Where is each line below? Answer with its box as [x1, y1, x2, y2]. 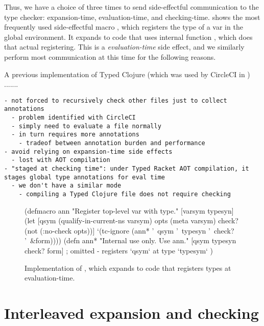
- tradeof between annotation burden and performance [18, 139, 205, 147]
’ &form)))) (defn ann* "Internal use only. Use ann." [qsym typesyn [25, 235, 236, 246]
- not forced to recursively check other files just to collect [4, 97, 227, 104]
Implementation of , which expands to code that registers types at [25, 262, 231, 273]
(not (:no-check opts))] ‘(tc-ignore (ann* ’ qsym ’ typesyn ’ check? [25, 225, 234, 236]
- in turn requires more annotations [11, 131, 139, 138]
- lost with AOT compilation [11, 156, 110, 164]
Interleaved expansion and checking [4, 302, 259, 323]
